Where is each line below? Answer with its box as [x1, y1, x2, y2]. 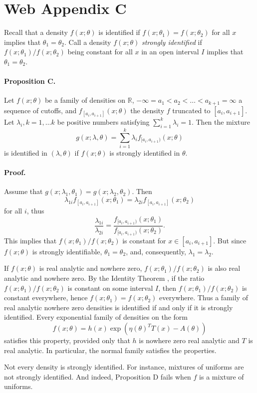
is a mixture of [199, 371, 244, 382]
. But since [213, 235, 247, 245]
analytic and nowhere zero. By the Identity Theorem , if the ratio [4, 273, 205, 283]
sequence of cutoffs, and [4, 105, 77, 115]
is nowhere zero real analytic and [139, 335, 240, 345]
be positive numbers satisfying [57, 116, 150, 127]
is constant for [122, 235, 166, 245]
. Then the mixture [191, 116, 251, 127]
